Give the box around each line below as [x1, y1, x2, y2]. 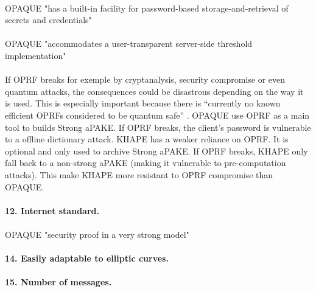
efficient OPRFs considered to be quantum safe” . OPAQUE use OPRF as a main [5, 108, 310, 121]
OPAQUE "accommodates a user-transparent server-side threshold [5, 37, 253, 50]
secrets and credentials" [5, 13, 92, 26]
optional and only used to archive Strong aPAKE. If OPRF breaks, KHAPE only [5, 144, 308, 157]
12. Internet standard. [5, 204, 99, 217]
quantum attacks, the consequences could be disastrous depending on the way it [5, 85, 304, 97]
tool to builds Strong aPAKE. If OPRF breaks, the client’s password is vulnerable [5, 120, 311, 133]
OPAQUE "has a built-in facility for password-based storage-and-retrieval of [5, 1, 289, 14]
